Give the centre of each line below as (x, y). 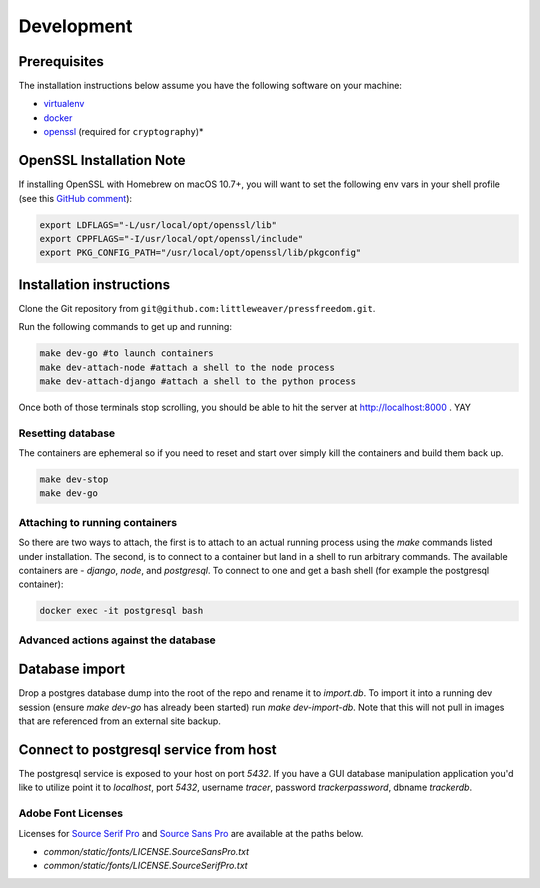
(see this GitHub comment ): (75, 198)
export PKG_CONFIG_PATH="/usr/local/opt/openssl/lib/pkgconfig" (200, 253)
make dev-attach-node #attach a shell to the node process (187, 367)
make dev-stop (74, 479)
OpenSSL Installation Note (102, 160)
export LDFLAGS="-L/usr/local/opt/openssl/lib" (158, 224)
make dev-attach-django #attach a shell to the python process (198, 381)
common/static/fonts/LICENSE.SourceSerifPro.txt (146, 866)
